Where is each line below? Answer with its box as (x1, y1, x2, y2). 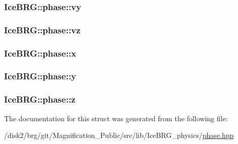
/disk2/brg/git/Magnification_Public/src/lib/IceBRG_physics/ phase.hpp (4, 130, 234, 140)
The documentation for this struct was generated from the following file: (4, 113, 228, 123)
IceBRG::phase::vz (4, 23, 81, 36)
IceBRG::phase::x (4, 46, 76, 59)
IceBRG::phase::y (4, 70, 76, 82)
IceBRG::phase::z (4, 93, 76, 106)
